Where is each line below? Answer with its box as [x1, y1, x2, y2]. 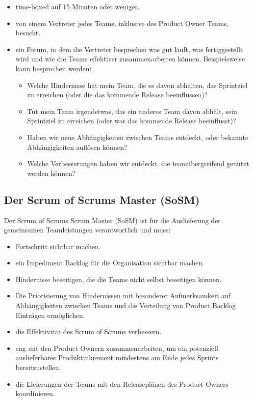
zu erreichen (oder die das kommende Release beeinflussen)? [27, 89, 208, 100]
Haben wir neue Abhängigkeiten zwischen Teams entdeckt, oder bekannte [27, 132, 249, 142]
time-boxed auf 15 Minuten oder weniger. [15, 1, 140, 11]
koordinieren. [15, 388, 55, 399]
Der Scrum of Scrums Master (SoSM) [4, 192, 200, 207]
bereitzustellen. [15, 362, 61, 372]
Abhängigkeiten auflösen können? [27, 142, 127, 152]
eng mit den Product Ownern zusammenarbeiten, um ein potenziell [15, 343, 218, 353]
